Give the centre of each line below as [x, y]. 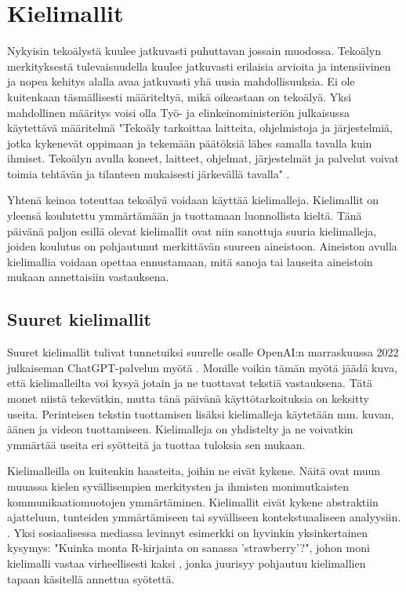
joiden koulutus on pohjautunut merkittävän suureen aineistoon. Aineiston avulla [202, 246]
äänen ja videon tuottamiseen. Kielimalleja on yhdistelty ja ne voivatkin [180, 429]
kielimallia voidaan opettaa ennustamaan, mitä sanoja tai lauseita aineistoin [190, 261]
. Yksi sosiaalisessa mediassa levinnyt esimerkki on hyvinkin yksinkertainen [188, 532]
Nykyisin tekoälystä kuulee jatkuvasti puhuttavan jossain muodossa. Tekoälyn [194, 51]
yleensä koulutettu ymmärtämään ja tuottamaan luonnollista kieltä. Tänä [185, 216]
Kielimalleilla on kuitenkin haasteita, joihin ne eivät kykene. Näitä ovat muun [194, 471]
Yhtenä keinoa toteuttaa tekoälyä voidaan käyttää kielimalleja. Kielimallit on [193, 200]
